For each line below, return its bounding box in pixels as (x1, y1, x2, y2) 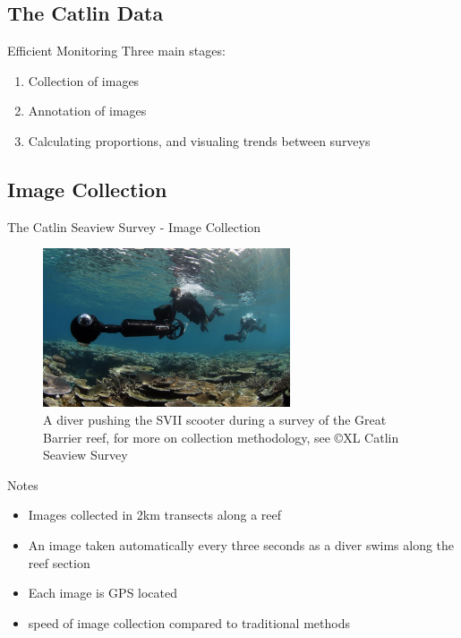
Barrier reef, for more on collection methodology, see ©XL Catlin (43, 427, 399, 446)
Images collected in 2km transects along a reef (28, 505, 281, 524)
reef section (28, 553, 90, 572)
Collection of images (28, 71, 140, 90)
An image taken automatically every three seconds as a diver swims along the (28, 536, 455, 555)
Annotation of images (28, 101, 147, 120)
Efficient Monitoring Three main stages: (7, 41, 226, 60)
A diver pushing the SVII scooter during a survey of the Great (43, 410, 387, 429)
